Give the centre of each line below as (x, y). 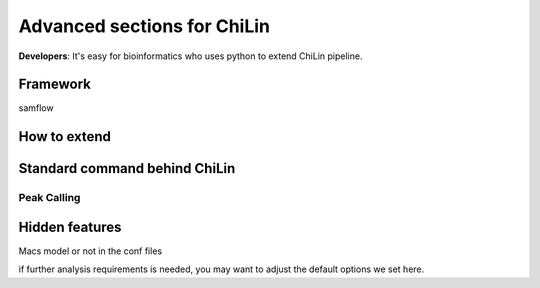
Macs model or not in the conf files (90, 251)
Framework (55, 84)
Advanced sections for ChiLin (144, 26)
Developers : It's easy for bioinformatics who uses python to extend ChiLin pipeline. (190, 56)
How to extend (65, 136)
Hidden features (70, 226)
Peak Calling (49, 198)
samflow (36, 108)
